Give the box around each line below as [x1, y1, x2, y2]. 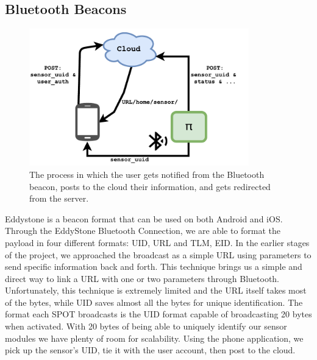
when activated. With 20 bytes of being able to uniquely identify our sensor [5, 320, 287, 333]
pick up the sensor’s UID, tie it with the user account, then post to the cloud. [5, 344, 296, 356]
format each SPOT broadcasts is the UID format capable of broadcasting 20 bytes [5, 308, 312, 320]
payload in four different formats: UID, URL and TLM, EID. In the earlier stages [5, 236, 310, 249]
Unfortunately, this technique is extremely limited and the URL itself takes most [5, 284, 307, 297]
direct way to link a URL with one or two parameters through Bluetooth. [5, 272, 280, 284]
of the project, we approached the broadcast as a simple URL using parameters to [5, 248, 312, 261]
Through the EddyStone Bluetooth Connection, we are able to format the [5, 224, 281, 237]
